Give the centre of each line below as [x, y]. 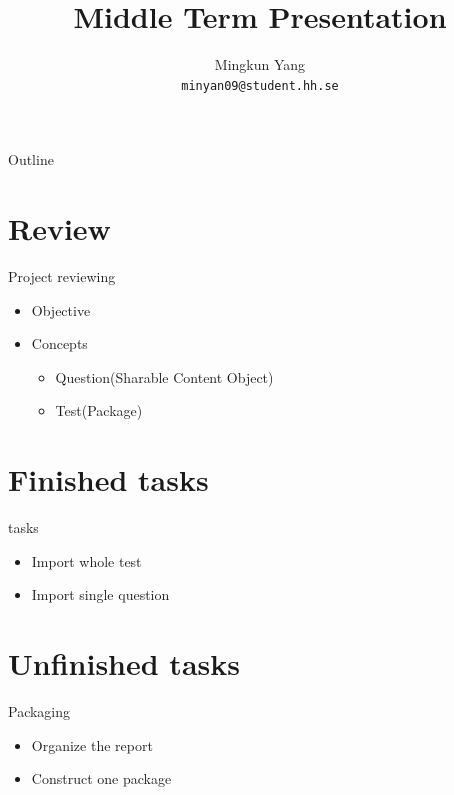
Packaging [39, 711]
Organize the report [92, 744]
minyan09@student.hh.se [260, 85]
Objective [61, 309]
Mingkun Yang [260, 64]
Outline [31, 159]
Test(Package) [99, 410]
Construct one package [101, 778]
